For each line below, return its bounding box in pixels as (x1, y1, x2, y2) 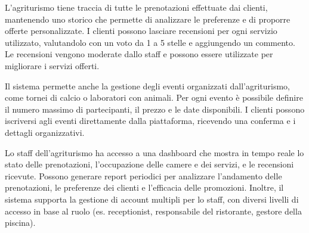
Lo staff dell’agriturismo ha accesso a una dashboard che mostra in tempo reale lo (5, 146, 304, 159)
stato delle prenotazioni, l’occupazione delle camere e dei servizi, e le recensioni (5, 158, 294, 170)
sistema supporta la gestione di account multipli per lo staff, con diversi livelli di (5, 192, 299, 205)
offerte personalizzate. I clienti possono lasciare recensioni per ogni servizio (5, 24, 277, 37)
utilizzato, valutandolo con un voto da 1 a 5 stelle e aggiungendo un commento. (5, 36, 295, 48)
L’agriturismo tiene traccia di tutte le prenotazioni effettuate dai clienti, (5, 1, 268, 13)
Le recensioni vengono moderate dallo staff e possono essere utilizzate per (5, 48, 273, 60)
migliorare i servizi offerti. (5, 59, 100, 72)
